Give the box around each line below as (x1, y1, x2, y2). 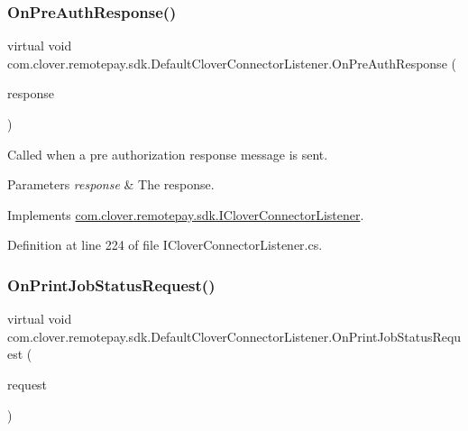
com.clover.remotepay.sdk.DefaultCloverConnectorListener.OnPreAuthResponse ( (7, 53, 456, 72)
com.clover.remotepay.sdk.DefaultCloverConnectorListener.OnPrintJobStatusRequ (7, 326, 462, 345)
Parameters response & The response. (7, 175, 215, 194)
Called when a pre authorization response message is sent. (7, 144, 328, 163)
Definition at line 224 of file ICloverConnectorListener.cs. (7, 235, 323, 254)
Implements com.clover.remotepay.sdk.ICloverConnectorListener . (7, 205, 364, 224)
